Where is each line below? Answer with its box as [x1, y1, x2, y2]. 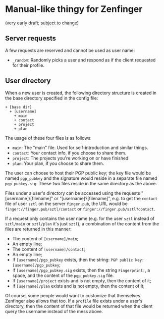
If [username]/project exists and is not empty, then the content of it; [12, 277, 152, 283]
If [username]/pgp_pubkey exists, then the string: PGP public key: [12, 257, 145, 263]
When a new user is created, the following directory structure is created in [5, 90, 157, 96]
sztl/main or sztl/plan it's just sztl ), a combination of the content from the [5, 220, 160, 226]
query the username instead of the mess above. [5, 308, 103, 314]
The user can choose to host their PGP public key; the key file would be [5, 170, 151, 176]
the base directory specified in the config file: [5, 95, 98, 101]
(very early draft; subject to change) [5, 20, 79, 26]
